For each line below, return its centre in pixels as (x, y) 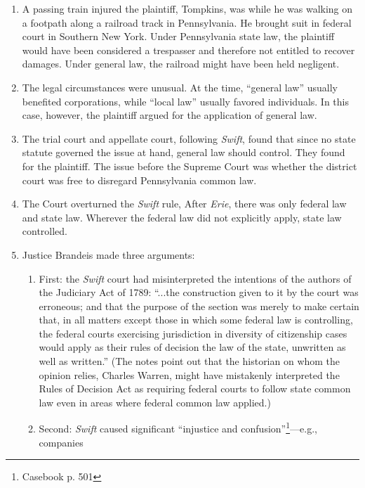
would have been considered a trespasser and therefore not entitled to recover (188, 50)
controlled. (45, 231)
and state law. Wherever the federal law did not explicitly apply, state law (182, 217)
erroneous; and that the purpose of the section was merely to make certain (199, 306)
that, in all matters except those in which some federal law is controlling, (196, 320)
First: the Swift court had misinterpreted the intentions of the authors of (195, 278)
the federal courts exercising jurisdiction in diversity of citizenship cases (193, 333)
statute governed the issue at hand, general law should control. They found (184, 152)
